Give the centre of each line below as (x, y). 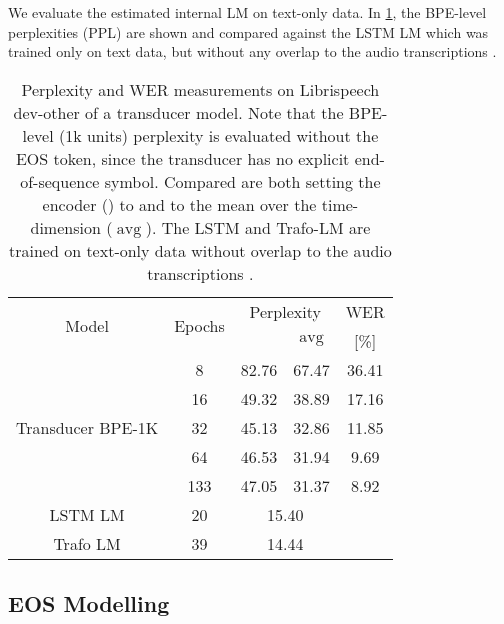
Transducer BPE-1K (87, 427)
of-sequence (60, 181)
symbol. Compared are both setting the (242, 181)
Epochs (199, 326)
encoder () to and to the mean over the (179, 204)
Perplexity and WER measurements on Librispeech (200, 89)
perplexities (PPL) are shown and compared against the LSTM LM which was (248, 31)
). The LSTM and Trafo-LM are (258, 227)
